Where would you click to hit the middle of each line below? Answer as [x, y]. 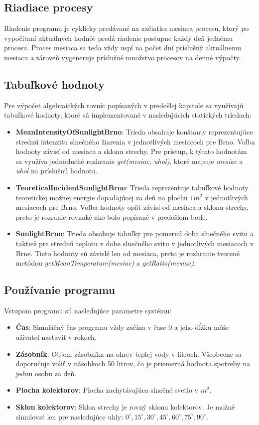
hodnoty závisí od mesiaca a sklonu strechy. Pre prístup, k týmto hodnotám [131, 151]
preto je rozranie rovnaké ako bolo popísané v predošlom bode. [112, 216]
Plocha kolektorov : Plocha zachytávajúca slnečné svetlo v [107, 390]
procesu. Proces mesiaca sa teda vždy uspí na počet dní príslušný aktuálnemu [123, 48]
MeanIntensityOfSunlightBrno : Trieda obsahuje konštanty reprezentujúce [134, 131]
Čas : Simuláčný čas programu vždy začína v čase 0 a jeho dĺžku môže [123, 327]
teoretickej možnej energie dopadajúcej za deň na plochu [102, 197]
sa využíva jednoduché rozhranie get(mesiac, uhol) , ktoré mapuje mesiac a [129, 161]
